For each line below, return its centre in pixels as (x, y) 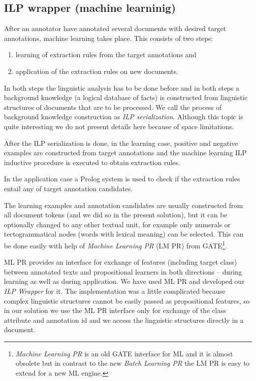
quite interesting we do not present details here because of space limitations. (119, 126)
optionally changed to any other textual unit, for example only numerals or (117, 224)
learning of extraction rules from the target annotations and (106, 54)
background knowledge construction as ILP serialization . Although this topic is (124, 117)
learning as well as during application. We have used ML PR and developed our (124, 281)
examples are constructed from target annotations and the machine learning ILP (126, 153)
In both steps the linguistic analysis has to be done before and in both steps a (122, 87)
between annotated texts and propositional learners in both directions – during (123, 271)
